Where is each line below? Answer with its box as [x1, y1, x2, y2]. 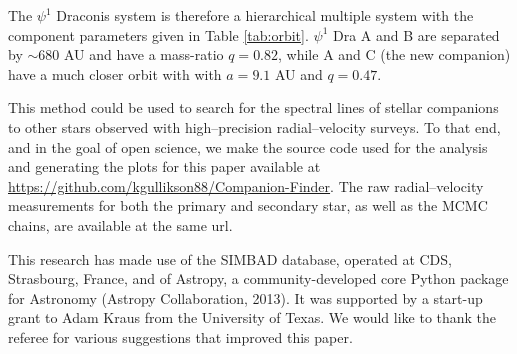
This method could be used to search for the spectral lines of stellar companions [8, 97, 499, 118]
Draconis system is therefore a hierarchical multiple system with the [56, 5, 474, 25]
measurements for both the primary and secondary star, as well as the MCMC [8, 195, 488, 216]
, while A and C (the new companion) [278, 44, 511, 65]
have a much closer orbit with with [8, 63, 222, 84]
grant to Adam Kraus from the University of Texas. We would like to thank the [8, 307, 497, 328]
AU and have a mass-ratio [63, 44, 224, 65]
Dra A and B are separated [333, 24, 500, 45]
